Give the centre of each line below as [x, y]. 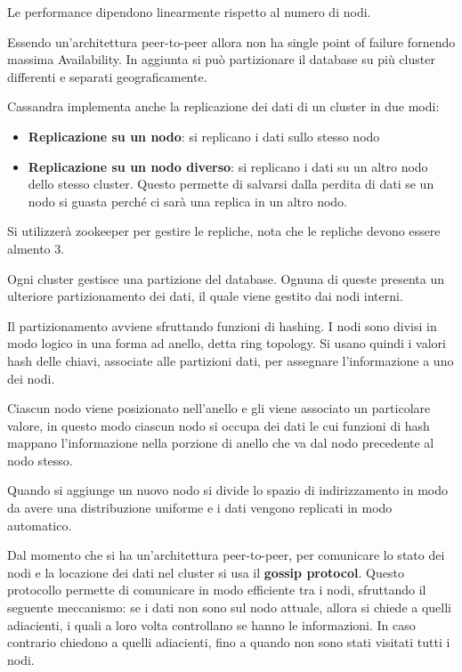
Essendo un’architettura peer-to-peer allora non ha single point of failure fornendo [231, 41]
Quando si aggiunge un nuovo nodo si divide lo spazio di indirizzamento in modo [227, 490]
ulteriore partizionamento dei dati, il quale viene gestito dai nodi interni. [205, 296]
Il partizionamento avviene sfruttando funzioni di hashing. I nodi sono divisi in [222, 325]
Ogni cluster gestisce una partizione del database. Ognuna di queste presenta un [226, 278]
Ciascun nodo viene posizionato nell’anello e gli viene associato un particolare [219, 408]
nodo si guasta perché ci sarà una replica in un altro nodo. [187, 201]
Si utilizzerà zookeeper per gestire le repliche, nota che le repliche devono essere [224, 231]
